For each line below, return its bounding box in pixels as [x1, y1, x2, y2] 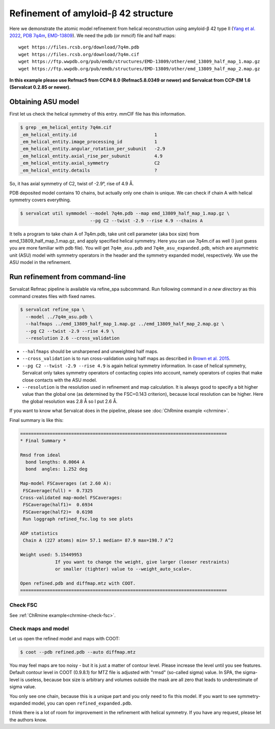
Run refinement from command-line [9, 273, 126, 281]
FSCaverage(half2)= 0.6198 [23, 509, 93, 515]
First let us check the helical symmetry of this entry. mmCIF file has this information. [9, 111, 186, 117]
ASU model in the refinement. [9, 259, 71, 265]
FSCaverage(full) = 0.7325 [23, 488, 93, 494]
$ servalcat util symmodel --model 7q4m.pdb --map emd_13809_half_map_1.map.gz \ [20, 210, 230, 217]
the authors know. [9, 716, 47, 723]
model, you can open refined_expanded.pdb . [31, 700, 132, 706]
